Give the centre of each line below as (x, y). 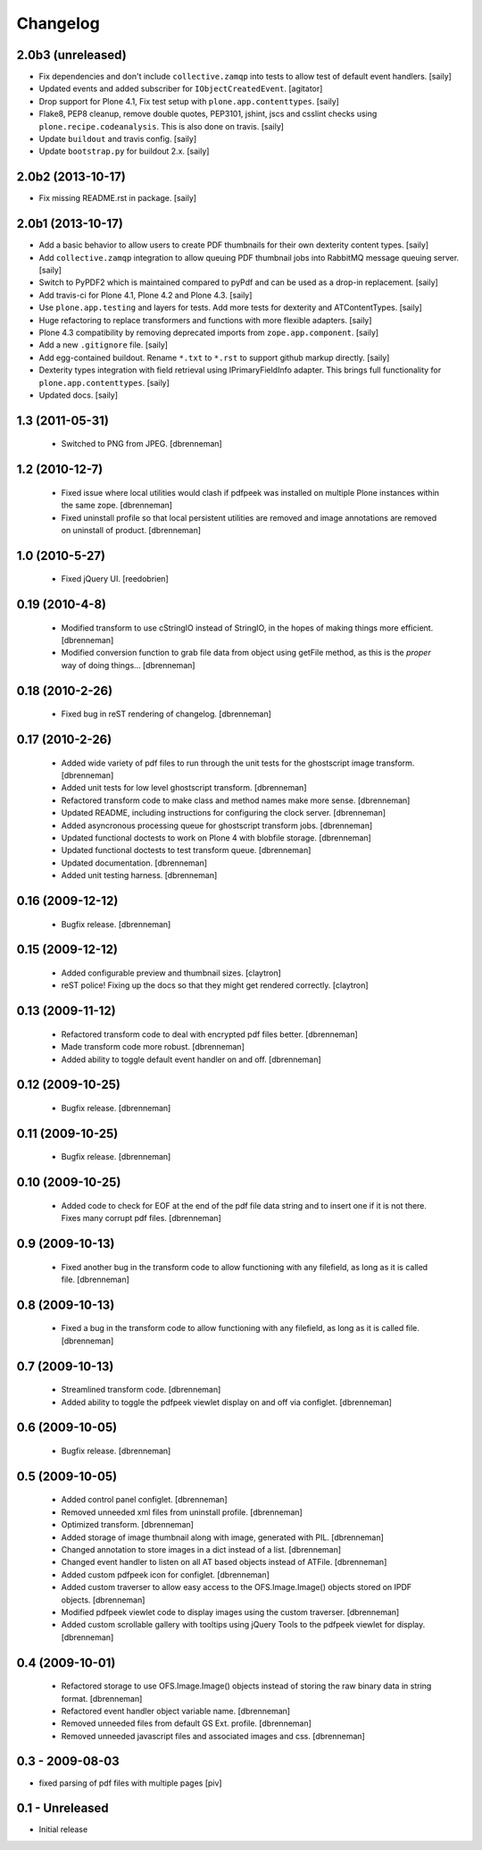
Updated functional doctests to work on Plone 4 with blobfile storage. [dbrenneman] (216, 838)
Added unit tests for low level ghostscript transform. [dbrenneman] (184, 788)
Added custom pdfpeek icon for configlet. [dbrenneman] (165, 1574)
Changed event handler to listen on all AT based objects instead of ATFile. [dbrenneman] (224, 1562)
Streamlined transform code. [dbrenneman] (141, 1390)
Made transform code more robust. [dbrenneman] (153, 1047)
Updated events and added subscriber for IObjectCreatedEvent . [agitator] (181, 88)
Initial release (63, 1829)
